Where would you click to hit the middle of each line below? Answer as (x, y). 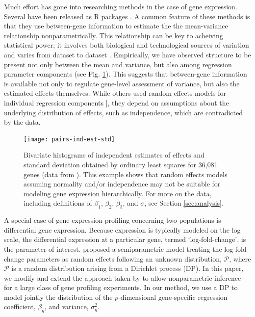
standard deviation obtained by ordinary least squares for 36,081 (121, 164)
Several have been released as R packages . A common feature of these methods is (127, 16)
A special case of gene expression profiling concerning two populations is (113, 220)
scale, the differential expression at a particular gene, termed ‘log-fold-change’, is (125, 239)
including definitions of (58, 203)
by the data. (22, 122)
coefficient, (20, 306)
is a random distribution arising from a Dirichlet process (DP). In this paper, (127, 268)
